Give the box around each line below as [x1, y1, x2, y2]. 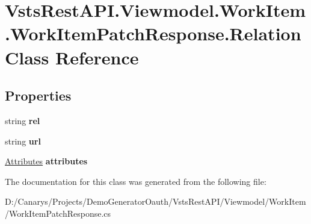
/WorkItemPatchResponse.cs [5, 207, 111, 219]
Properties [5, 86, 72, 105]
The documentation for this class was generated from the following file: [5, 175, 266, 187]
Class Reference [5, 45, 139, 69]
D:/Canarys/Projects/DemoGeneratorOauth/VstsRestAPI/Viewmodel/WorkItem [5, 195, 306, 208]
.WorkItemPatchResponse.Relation [5, 21, 301, 46]
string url [5, 134, 41, 147]
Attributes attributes [5, 155, 88, 167]
